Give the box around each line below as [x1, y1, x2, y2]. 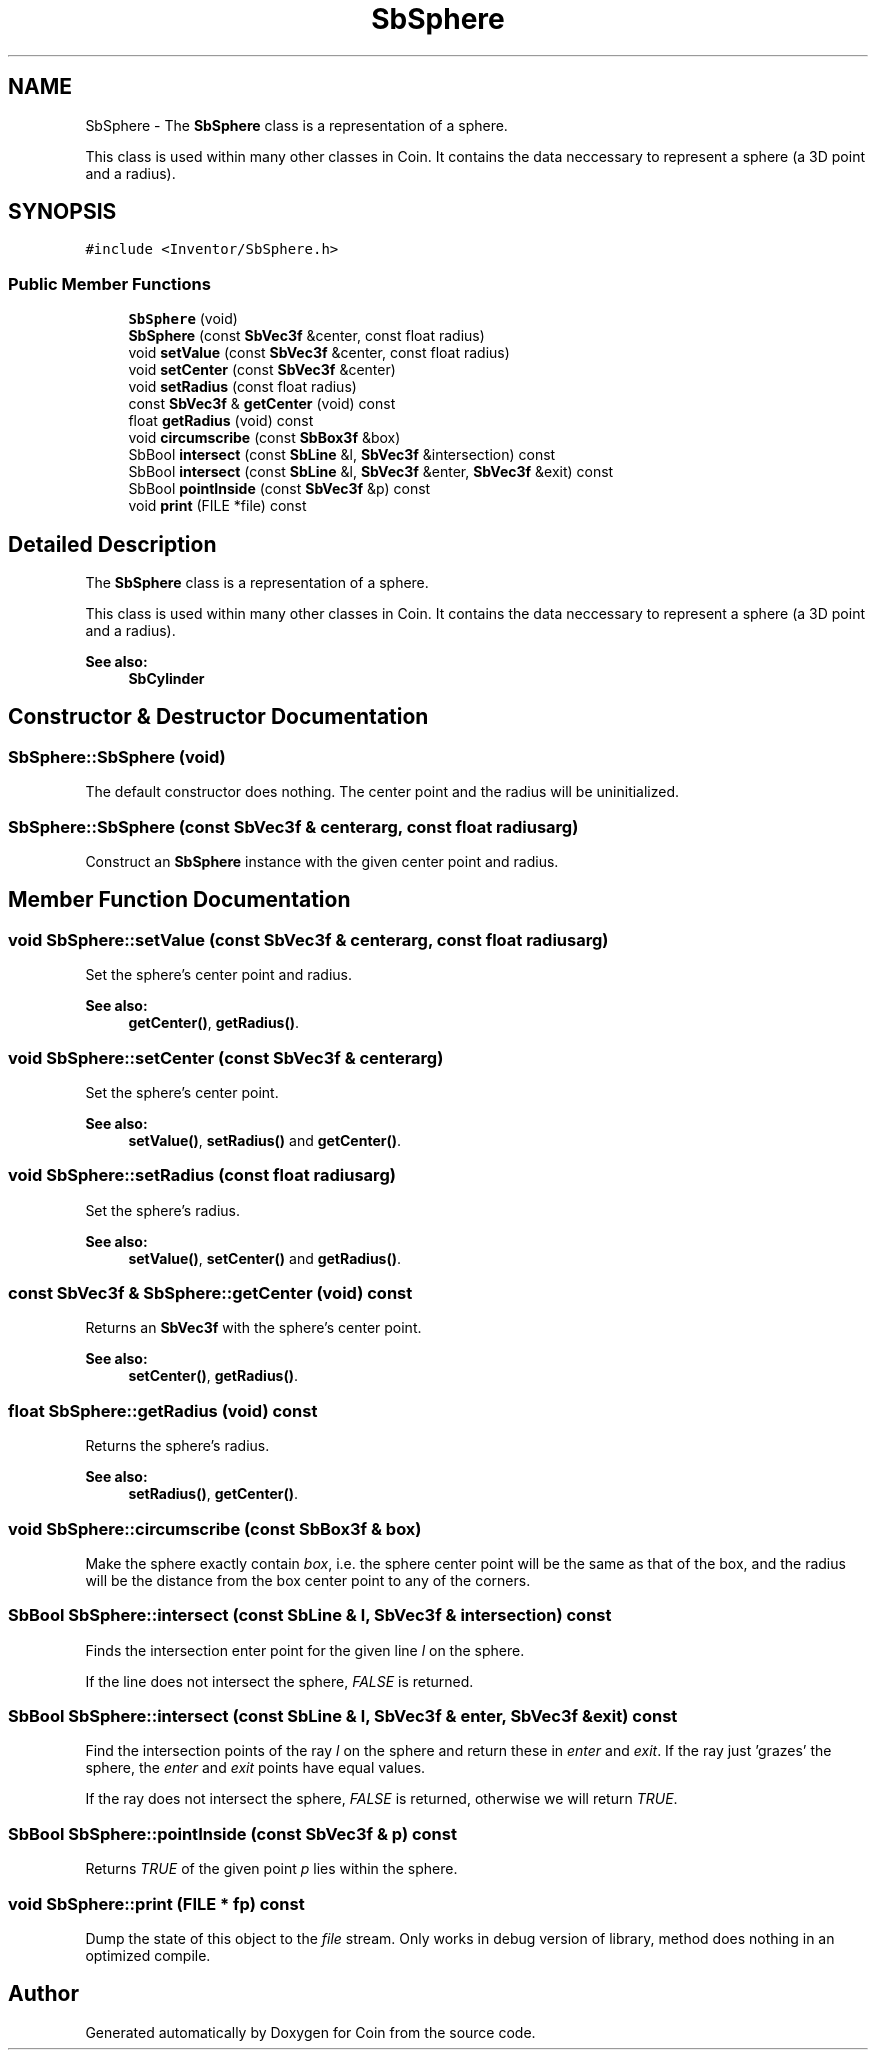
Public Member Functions [8, 273, 211, 294]
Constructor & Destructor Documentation [8, 704, 429, 730]
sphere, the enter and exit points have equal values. [85, 1759, 426, 1777]
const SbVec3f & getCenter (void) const [128, 395, 396, 413]
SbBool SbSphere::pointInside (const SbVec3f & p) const [8, 1823, 457, 1844]
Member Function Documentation [8, 887, 351, 913]
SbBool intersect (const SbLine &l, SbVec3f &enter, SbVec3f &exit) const [128, 463, 614, 481]
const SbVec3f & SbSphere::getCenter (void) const [8, 1283, 413, 1304]
